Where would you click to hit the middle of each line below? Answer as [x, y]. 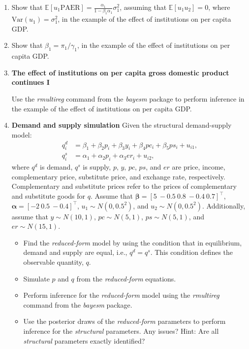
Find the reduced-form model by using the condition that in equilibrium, [133, 242]
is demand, [56, 167]
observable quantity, [53, 262]
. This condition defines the [192, 252]
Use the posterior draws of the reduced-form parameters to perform [124, 321]
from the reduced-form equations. [126, 278]
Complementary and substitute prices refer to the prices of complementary [124, 186]
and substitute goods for [48, 196]
